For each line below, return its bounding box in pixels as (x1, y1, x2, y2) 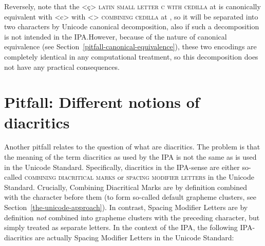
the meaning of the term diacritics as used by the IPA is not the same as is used (4, 152, 257, 162)
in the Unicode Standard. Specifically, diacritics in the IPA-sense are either (4, 161, 240, 172)
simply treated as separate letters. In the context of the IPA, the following (4, 222, 238, 233)
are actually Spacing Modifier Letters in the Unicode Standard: (35, 232, 234, 242)
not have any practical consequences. (4, 61, 120, 72)
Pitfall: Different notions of (4, 91, 200, 112)
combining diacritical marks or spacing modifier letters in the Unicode (24, 172, 254, 182)
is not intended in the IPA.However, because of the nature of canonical (4, 31, 227, 42)
